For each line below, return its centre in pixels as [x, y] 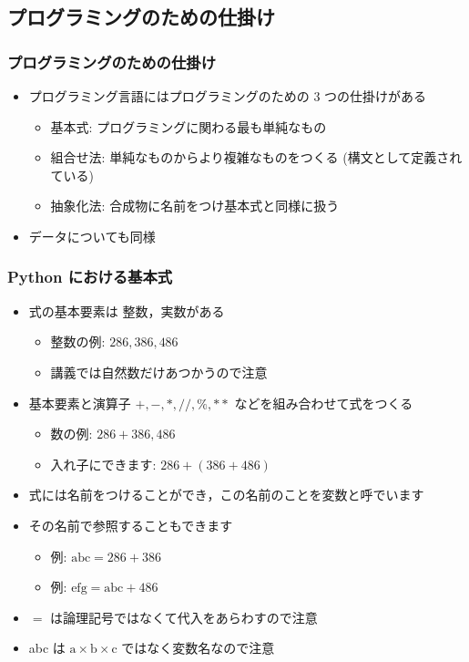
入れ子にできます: [103, 464]
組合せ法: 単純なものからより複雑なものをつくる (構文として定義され [256, 157]
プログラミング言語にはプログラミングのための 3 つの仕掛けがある [228, 96]
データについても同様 [92, 236]
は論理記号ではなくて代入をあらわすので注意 [184, 617]
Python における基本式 [90, 277]
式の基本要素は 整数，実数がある [127, 310]
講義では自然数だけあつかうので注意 [159, 372]
